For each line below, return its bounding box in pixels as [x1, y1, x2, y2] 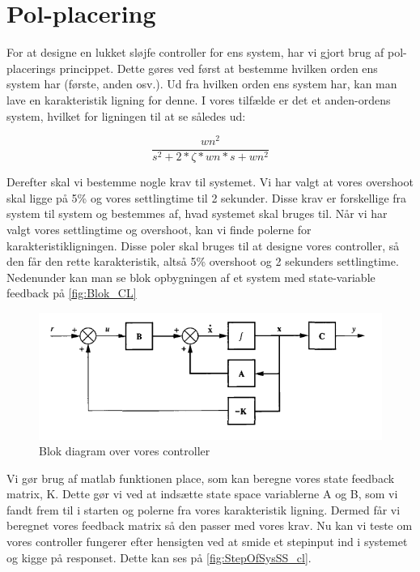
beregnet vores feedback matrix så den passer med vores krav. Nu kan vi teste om [6, 517, 413, 534]
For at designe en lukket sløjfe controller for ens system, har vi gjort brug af [6, 44, 384, 61]
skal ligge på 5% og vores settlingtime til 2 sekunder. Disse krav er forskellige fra [6, 189, 407, 206]
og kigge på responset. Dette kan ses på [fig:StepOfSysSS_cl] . [6, 549, 312, 566]
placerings [6, 59, 56, 76]
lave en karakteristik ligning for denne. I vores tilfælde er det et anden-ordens [6, 91, 391, 108]
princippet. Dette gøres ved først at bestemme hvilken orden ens [59, 59, 378, 76]
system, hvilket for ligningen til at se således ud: [6, 107, 246, 124]
